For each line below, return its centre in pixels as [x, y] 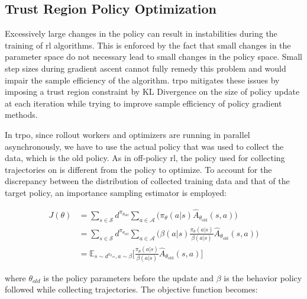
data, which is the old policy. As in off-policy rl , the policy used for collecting [145, 158]
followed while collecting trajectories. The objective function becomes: [131, 289]
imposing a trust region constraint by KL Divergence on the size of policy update [152, 91]
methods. [21, 115]
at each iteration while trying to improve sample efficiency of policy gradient [143, 103]
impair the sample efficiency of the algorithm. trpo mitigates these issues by [142, 80]
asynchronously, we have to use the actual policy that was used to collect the [144, 146]
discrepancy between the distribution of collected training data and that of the [147, 181]
